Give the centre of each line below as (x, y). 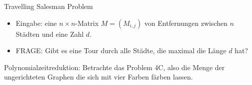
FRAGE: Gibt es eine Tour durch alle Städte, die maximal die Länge (121, 50)
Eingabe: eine (36, 23)
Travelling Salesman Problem (49, 6)
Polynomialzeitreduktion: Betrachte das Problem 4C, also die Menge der (115, 67)
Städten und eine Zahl (50, 34)
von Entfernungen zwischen (186, 23)
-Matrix (87, 23)
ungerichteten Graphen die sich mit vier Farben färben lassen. (99, 77)
